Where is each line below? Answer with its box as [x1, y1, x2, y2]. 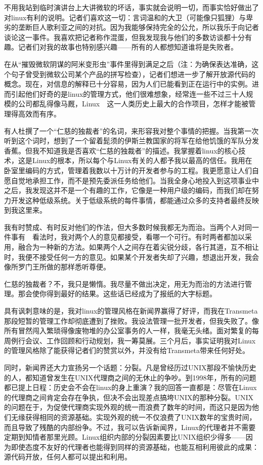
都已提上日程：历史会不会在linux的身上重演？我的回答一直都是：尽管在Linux [4, 382, 257, 393]
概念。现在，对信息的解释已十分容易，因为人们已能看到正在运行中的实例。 [4, 79, 252, 89]
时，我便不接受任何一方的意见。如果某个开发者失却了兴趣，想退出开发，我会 [4, 251, 259, 262]
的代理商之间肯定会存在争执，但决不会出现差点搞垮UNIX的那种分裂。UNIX [4, 392, 254, 402]
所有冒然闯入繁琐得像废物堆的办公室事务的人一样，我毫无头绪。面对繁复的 [4, 325, 252, 336]
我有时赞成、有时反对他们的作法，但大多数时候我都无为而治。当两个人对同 [4, 221, 252, 232]
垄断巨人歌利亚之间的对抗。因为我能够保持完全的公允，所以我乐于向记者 [18, 22, 259, 32]
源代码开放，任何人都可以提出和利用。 [4, 451, 131, 462]
